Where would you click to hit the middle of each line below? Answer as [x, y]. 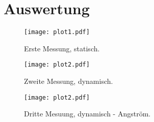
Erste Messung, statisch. [62, 48]
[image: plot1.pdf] [57, 32]
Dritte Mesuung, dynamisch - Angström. [87, 114]
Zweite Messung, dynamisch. [69, 81]
